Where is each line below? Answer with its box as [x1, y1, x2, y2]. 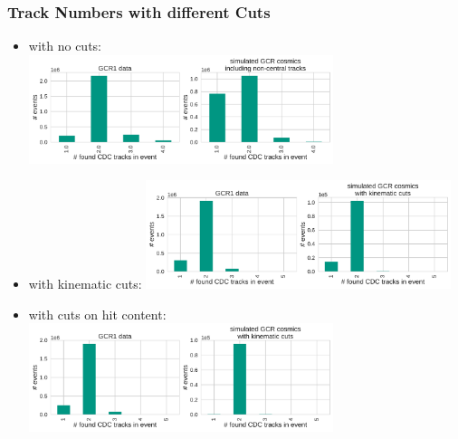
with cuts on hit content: [28, 304, 167, 323]
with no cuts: [28, 36, 101, 55]
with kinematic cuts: [28, 274, 142, 293]
